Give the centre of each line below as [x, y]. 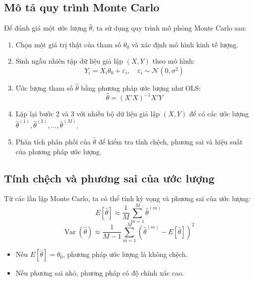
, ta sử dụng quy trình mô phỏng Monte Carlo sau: [169, 28]
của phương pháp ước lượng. [59, 151]
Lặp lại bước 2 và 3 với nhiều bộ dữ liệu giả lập [88, 114]
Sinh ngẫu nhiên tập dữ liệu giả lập [69, 61]
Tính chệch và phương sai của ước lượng [109, 178]
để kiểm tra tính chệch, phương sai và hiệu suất [171, 141]
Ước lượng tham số [44, 88]
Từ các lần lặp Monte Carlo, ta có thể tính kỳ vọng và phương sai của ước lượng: [127, 198]
